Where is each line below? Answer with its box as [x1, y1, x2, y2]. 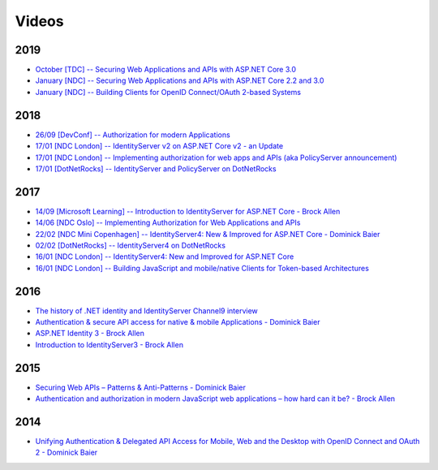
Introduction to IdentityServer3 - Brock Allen [35, 339, 184, 349]
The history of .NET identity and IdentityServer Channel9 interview [35, 305, 259, 316]
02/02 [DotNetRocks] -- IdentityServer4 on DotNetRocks [35, 240, 226, 250]
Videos [15, 12, 64, 30]
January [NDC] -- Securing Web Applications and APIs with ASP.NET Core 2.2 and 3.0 [35, 75, 324, 85]
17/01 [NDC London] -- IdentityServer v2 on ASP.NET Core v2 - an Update [35, 141, 284, 151]
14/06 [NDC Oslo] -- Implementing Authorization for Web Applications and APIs [35, 218, 301, 227]
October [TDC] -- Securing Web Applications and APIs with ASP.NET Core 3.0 [35, 65, 296, 75]
